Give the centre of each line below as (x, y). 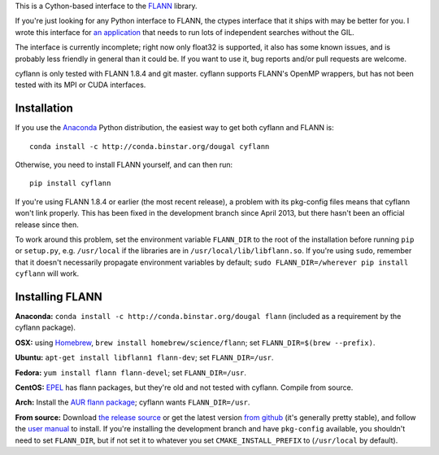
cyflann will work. (47, 273)
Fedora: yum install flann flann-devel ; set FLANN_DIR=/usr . (131, 372)
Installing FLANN (59, 297)
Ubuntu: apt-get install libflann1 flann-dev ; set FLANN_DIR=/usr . (144, 357)
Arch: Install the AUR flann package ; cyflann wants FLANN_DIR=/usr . (133, 402)
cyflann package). (46, 328)
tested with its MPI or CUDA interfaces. (80, 85)
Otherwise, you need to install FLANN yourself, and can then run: (124, 165)
